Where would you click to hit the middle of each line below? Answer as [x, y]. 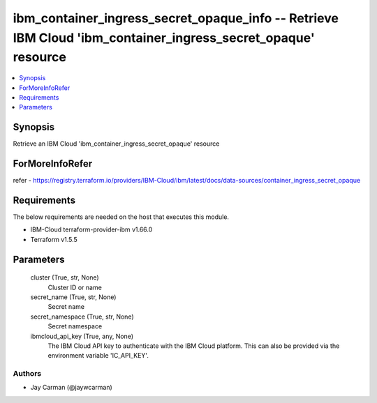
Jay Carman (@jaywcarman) [72, 388]
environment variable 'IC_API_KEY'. [98, 356]
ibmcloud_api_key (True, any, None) [82, 336]
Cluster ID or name [75, 287]
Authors [27, 374]
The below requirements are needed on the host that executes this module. [121, 217]
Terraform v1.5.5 [54, 239]
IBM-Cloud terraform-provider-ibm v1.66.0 [91, 229]
